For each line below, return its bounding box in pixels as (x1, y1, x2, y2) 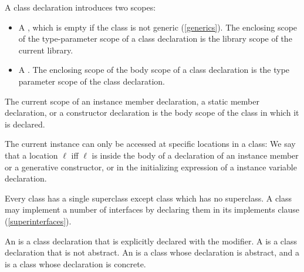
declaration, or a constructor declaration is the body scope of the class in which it (5, 106, 299, 119)
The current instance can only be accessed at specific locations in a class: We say (5, 137, 296, 150)
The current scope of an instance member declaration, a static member (5, 95, 259, 107)
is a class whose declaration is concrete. (5, 257, 146, 270)
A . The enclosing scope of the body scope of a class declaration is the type (18, 63, 290, 76)
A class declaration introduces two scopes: (5, 1, 156, 13)
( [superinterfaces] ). (5, 214, 72, 227)
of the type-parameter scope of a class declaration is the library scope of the (18, 32, 292, 45)
